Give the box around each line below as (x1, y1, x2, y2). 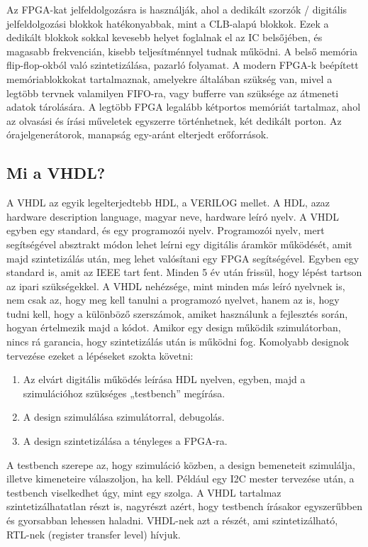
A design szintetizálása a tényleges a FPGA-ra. (23, 433, 228, 448)
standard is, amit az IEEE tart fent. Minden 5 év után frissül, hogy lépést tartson (6, 265, 362, 280)
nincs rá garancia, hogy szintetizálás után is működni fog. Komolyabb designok (6, 334, 350, 349)
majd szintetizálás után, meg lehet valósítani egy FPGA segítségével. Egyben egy (6, 250, 359, 265)
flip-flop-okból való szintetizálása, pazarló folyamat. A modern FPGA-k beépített (6, 57, 359, 72)
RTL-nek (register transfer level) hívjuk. (6, 526, 181, 541)
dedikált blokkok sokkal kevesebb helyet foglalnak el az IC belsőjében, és (6, 30, 323, 45)
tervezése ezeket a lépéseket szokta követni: (6, 348, 194, 363)
